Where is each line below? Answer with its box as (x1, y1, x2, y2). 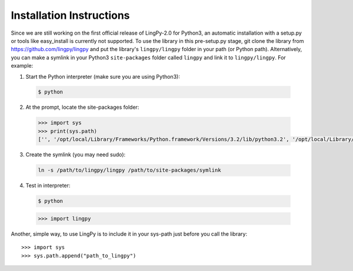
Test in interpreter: (25, 182, 71, 189)
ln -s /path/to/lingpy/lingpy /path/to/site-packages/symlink (38, 167, 221, 173)
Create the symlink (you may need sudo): (25, 151, 126, 158)
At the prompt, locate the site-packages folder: (25, 103, 139, 111)
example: (11, 62, 34, 69)
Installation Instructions (11, 9, 130, 22)
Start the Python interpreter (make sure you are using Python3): (25, 73, 181, 80)
